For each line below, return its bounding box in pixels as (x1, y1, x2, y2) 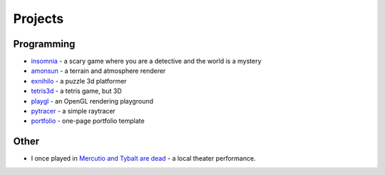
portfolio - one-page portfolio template (31, 116, 145, 125)
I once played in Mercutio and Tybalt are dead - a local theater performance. (31, 154, 256, 163)
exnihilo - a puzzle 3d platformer (31, 76, 128, 85)
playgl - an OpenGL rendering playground (31, 96, 153, 105)
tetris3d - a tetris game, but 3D (31, 86, 122, 96)
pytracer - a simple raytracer (31, 107, 115, 116)
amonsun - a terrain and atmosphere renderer (31, 66, 166, 75)
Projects (13, 11, 64, 26)
